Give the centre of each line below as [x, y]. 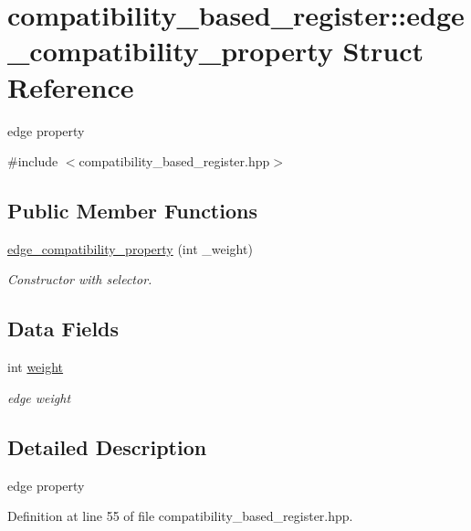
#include [33, 161]
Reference [71, 86]
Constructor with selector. [80, 279]
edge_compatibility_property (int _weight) [130, 248]
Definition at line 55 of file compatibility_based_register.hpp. [180, 516]
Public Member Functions [132, 211]
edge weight [39, 397]
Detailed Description [107, 446]
